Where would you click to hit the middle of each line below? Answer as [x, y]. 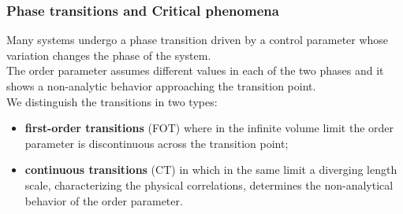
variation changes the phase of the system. [109, 55]
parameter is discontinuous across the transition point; [157, 143]
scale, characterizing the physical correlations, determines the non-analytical [209, 184]
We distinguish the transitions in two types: [112, 101]
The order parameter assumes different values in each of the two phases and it [195, 70]
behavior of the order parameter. [104, 200]
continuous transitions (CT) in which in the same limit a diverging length [211, 170]
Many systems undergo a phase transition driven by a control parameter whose [198, 40]
